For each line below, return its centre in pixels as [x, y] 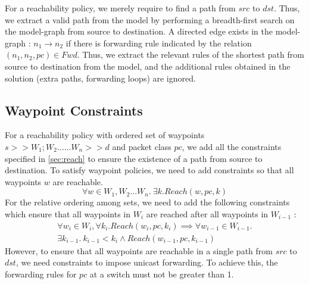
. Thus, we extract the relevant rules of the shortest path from [191, 54]
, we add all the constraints [232, 146]
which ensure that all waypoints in [68, 213]
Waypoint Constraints [74, 110]
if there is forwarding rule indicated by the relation [159, 43]
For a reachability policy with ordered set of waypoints [105, 135]
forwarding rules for [41, 274]
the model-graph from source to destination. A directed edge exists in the [139, 31]
